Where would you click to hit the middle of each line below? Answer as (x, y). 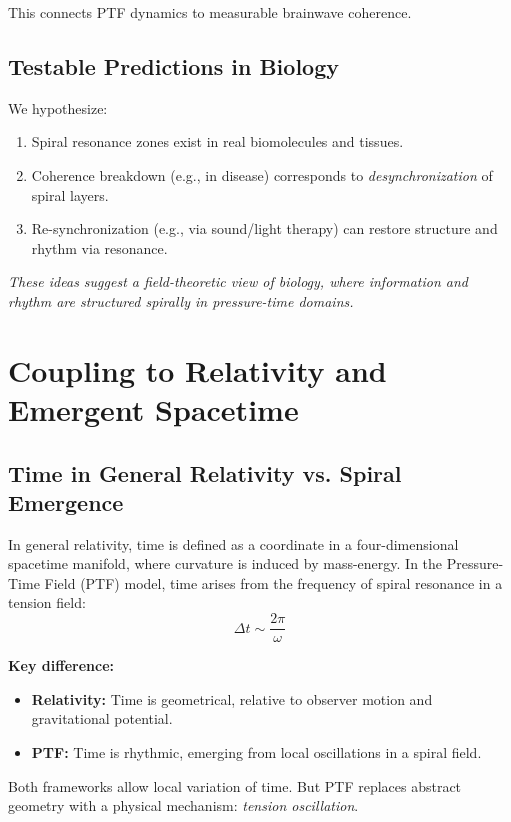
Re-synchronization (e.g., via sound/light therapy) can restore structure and (264, 228)
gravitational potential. (102, 718)
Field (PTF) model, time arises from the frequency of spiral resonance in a (273, 582)
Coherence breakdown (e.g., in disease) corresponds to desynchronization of (262, 174)
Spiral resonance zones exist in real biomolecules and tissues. (217, 141)
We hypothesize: (58, 107)
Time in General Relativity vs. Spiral (205, 472)
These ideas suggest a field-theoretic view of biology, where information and (238, 281)
